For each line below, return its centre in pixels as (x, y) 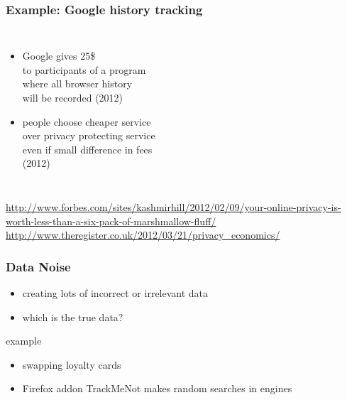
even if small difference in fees (87, 149)
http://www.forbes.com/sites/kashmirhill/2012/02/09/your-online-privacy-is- (173, 206)
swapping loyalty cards (72, 364)
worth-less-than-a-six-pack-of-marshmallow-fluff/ (111, 221)
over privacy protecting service (89, 135)
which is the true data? (73, 317)
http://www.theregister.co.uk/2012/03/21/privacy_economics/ (143, 235)
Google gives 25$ (59, 56)
